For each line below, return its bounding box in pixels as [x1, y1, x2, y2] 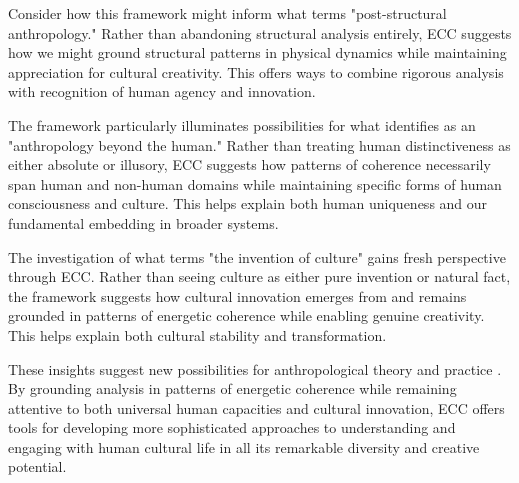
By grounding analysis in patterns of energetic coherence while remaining [8, 378, 457, 399]
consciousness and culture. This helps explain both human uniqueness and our [8, 193, 488, 214]
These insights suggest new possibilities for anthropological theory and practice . [8, 358, 502, 379]
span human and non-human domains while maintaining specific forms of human [8, 173, 502, 194]
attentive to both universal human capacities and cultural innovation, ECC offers [8, 397, 505, 418]
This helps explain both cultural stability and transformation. [8, 324, 387, 345]
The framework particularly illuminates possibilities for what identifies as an [8, 114, 476, 135]
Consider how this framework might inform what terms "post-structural [8, 3, 447, 23]
